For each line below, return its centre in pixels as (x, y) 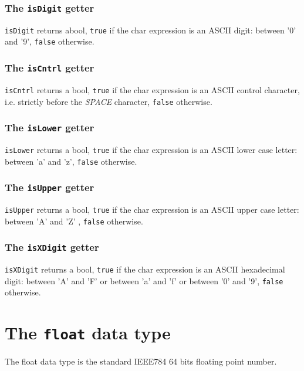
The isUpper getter (50, 187)
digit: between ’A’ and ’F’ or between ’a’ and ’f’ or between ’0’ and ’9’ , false (144, 280)
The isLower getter (50, 127)
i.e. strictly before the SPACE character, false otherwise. (109, 101)
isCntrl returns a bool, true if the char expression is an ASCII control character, (152, 89)
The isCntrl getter (50, 68)
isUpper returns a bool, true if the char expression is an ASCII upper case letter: (152, 210)
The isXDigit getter (52, 247)
